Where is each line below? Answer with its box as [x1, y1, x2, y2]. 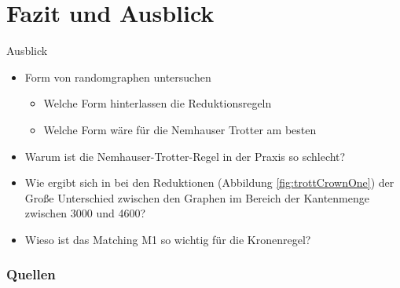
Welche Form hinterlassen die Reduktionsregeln [43, 95, 272, 111]
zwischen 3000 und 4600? [24, 205, 146, 221]
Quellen [6, 264, 56, 284]
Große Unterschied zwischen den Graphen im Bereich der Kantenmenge [24, 189, 369, 206]
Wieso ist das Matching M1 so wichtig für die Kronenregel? [24, 231, 311, 247]
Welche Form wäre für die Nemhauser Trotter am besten [43, 121, 317, 137]
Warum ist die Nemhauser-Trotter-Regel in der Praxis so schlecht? [24, 148, 346, 164]
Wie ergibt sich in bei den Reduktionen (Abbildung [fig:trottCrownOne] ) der [24, 174, 394, 191]
